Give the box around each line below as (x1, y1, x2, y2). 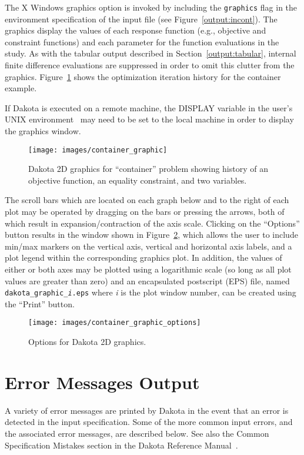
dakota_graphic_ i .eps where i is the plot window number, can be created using (5, 286, 296, 298)
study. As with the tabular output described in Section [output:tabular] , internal (5, 47, 296, 59)
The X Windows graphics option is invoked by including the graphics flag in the (5, 1, 298, 13)
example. (5, 82, 37, 94)
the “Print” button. (5, 297, 75, 310)
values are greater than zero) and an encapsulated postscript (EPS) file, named (5, 274, 290, 287)
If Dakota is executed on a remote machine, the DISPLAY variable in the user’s (5, 101, 293, 114)
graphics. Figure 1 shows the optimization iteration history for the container (5, 70, 281, 82)
